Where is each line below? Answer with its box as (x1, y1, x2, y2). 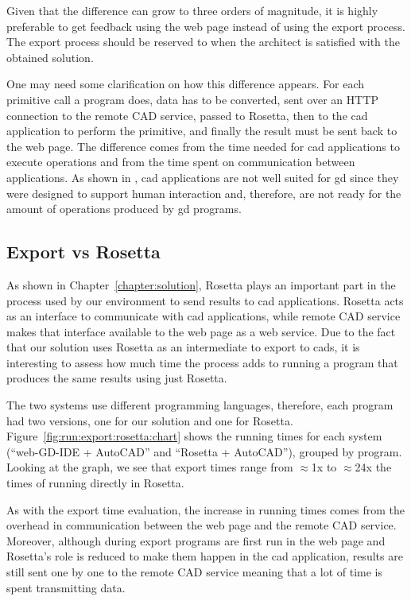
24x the (355, 459, 392, 475)
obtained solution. (6, 48, 94, 65)
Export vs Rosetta (6, 239, 161, 264)
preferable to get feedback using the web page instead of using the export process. (6, 17, 405, 34)
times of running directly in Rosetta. (6, 475, 184, 491)
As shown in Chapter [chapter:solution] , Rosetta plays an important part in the (6, 276, 396, 293)
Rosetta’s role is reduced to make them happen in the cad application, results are (6, 548, 403, 564)
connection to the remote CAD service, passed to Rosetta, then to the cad (6, 107, 368, 123)
